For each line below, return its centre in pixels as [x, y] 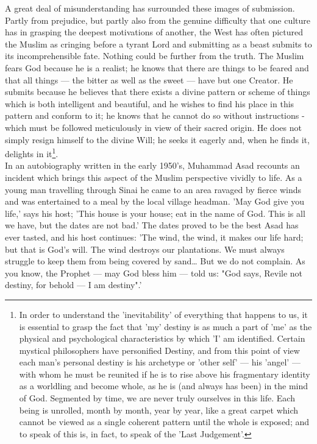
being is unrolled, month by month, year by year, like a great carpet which [159, 410]
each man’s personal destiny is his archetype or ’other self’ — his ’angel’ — [160, 362]
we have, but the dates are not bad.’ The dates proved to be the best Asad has [152, 225]
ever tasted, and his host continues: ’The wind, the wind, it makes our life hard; [154, 237]
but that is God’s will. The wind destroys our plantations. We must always [145, 249]
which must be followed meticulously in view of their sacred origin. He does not [153, 127]
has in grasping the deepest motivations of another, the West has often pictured [154, 32]
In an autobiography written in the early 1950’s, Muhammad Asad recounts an [152, 165]
